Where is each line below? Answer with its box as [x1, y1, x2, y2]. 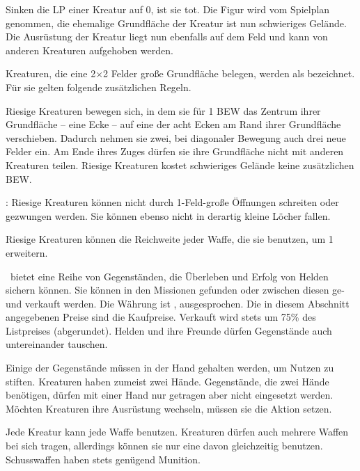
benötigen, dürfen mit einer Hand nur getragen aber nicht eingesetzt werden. [6, 388, 334, 402]
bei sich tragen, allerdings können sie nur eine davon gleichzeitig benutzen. [6, 438, 323, 453]
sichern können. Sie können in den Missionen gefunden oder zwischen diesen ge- [6, 282, 345, 297]
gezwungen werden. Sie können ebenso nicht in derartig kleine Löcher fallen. [6, 208, 331, 223]
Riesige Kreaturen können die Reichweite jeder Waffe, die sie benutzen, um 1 [6, 232, 334, 246]
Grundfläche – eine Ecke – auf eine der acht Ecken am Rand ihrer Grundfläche [6, 117, 341, 131]
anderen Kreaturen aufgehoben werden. [6, 42, 173, 57]
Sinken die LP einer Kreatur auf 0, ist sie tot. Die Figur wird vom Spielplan [6, 2, 330, 16]
